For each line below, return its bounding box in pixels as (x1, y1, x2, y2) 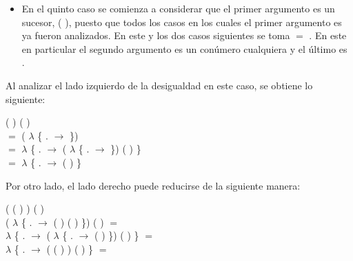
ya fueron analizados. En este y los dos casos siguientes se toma (21, 28, 290, 43)
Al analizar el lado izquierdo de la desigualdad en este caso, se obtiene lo (6, 78, 313, 92)
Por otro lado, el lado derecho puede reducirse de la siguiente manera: (6, 178, 301, 192)
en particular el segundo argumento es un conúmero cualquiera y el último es (21, 41, 347, 56)
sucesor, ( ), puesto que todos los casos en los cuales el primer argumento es (21, 14, 342, 29)
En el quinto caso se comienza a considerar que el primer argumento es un (21, 1, 335, 15)
